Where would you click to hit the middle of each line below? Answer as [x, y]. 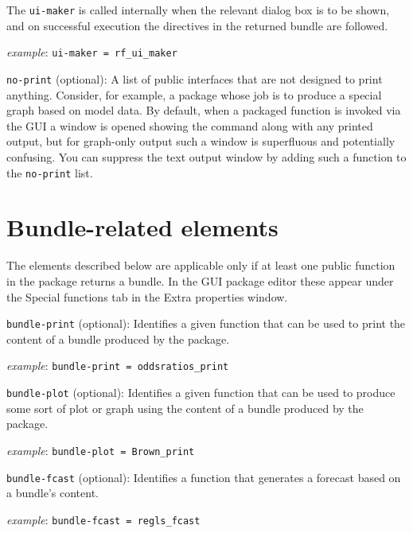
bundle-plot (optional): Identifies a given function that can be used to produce [201, 392]
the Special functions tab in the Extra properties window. [147, 296]
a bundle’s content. [53, 493]
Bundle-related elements [142, 227]
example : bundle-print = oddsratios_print [118, 366]
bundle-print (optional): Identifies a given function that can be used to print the [206, 323]
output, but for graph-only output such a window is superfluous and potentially [201, 141]
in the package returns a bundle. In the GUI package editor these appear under [200, 280]
